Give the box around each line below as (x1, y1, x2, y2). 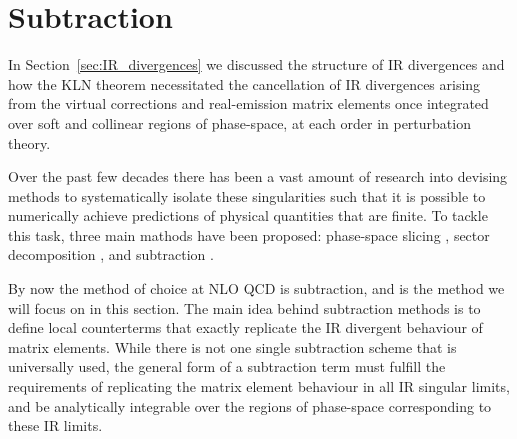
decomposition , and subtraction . (8, 244, 214, 265)
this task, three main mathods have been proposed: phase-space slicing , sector (8, 224, 490, 245)
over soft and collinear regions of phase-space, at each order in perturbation (8, 112, 471, 133)
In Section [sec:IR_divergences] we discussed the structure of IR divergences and (8, 54, 505, 75)
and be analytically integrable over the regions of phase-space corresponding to (8, 395, 492, 416)
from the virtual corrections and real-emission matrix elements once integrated (8, 93, 489, 114)
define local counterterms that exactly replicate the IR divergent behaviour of (8, 317, 483, 338)
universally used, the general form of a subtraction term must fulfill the (8, 356, 446, 377)
